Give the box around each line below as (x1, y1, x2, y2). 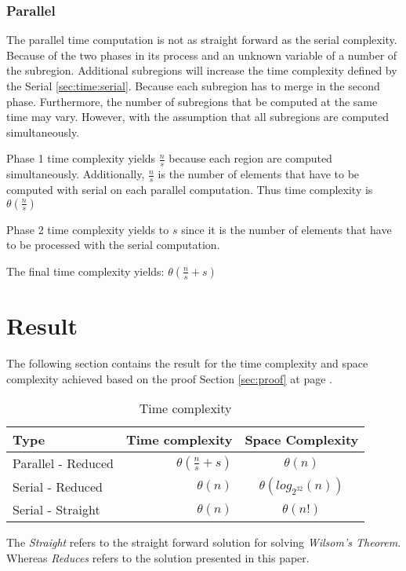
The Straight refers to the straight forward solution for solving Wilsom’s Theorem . (6, 534, 401, 551)
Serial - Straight (13, 500, 100, 519)
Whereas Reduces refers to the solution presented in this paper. (6, 549, 310, 566)
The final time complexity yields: (6, 262, 165, 279)
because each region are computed (169, 150, 332, 167)
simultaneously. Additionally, (6, 166, 145, 182)
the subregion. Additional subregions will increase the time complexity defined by (6, 62, 397, 79)
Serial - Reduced (13, 477, 103, 496)
